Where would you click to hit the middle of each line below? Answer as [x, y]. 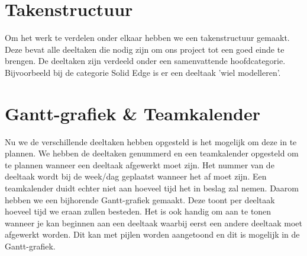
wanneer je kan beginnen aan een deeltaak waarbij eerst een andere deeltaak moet [154, 223]
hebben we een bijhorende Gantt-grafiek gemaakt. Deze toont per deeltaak [140, 199]
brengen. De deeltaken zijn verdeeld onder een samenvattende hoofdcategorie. [145, 61]
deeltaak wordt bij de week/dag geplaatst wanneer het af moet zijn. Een [136, 176]
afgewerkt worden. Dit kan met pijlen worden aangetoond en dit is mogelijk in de [152, 234]
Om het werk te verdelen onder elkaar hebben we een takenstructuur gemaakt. [147, 38]
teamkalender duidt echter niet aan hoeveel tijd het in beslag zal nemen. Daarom [152, 188]
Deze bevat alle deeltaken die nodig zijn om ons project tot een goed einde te [145, 49]
